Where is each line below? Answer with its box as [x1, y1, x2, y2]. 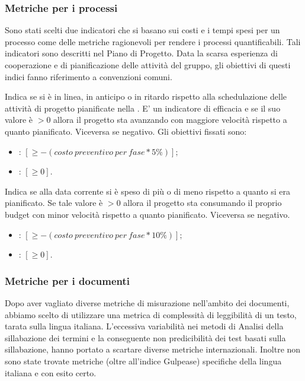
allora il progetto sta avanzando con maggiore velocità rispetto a [53, 113, 287, 126]
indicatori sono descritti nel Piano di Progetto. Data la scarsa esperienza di [5, 47, 278, 59]
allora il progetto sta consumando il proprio [123, 196, 282, 209]
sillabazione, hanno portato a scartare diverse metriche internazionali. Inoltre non [5, 343, 301, 355]
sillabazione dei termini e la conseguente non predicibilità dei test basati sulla [5, 331, 286, 344]
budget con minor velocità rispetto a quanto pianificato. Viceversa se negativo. [5, 208, 290, 220]
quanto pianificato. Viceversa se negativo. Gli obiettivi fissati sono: [5, 125, 247, 137]
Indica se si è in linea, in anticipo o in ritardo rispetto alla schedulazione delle [5, 90, 287, 103]
